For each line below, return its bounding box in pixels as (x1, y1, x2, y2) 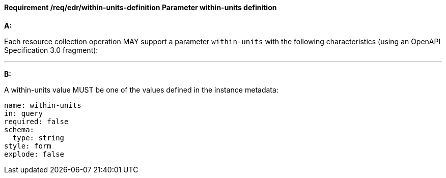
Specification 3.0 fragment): (4, 45, 98, 54)
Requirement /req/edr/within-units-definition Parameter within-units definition (4, 3, 277, 12)
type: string (12, 133, 65, 142)
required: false (4, 117, 69, 126)
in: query (4, 109, 43, 117)
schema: (4, 125, 35, 134)
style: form (4, 141, 51, 150)
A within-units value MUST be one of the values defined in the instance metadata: (4, 85, 278, 94)
